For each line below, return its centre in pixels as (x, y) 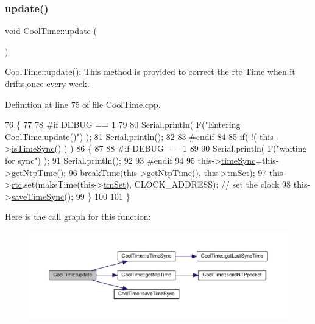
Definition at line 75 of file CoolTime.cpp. (83, 104)
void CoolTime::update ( (51, 31)
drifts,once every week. (47, 83)
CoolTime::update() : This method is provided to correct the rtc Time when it (150, 72)
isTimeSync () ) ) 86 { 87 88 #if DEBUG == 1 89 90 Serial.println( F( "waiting (159, 148)
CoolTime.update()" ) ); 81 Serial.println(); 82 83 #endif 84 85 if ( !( (131, 136)
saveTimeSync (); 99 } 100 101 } (71, 196)
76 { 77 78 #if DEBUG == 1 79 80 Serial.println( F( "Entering (123, 125)
